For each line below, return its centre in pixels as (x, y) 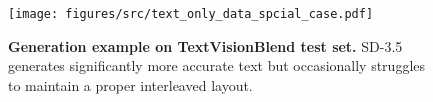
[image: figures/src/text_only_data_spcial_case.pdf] (191, 14)
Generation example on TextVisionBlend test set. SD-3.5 (205, 45)
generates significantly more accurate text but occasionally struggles (217, 65)
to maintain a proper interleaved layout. (130, 84)
